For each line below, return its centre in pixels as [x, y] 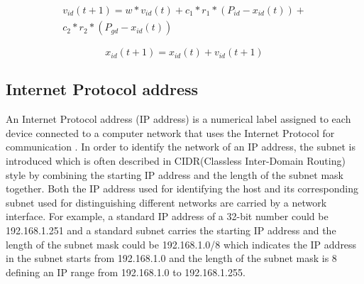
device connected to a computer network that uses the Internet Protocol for [170, 132]
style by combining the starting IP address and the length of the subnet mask [175, 174]
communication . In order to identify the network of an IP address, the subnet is [181, 147]
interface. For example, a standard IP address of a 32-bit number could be [167, 216]
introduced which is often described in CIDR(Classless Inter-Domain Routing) [176, 161]
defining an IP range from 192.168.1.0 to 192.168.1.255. [126, 272]
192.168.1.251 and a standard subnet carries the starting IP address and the [171, 230]
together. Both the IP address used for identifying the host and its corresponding [182, 189]
